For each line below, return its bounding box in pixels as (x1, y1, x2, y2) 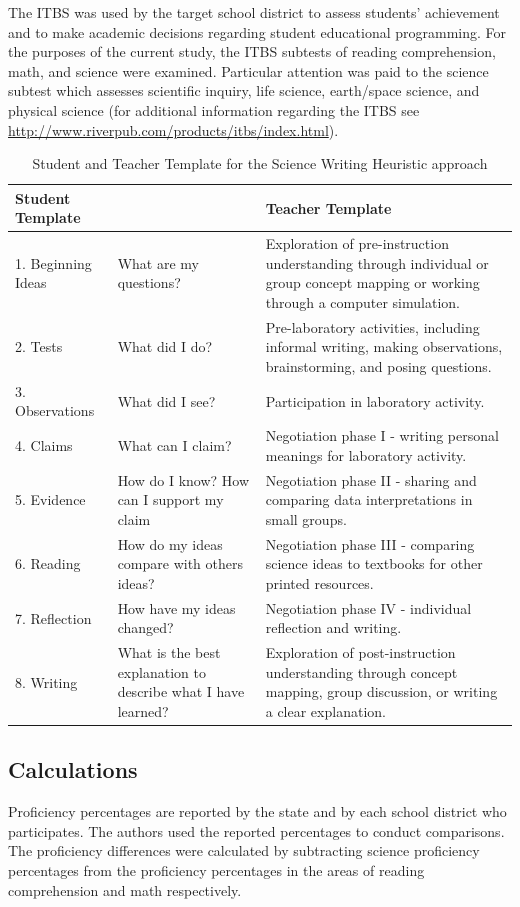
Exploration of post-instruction (265, 642, 456, 663)
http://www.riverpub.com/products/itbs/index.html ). (8, 119, 339, 140)
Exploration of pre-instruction (265, 233, 449, 254)
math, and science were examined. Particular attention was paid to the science (8, 60, 489, 81)
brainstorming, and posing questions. (265, 356, 492, 376)
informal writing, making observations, (265, 336, 503, 357)
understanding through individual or (265, 252, 489, 273)
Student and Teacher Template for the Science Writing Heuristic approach (32, 153, 488, 174)
